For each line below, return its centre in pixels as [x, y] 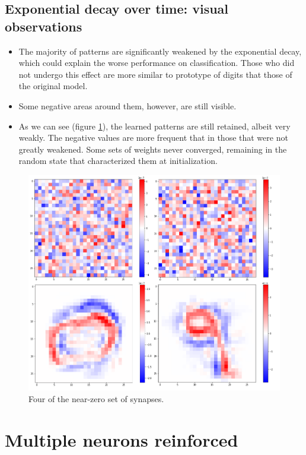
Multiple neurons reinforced [122, 439]
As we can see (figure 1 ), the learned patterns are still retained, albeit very [154, 126]
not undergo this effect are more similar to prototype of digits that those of [155, 74]
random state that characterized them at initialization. [118, 161]
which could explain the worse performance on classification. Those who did [157, 63]
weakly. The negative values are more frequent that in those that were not [153, 138]
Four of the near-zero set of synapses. [96, 398]
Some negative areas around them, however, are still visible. [128, 105]
